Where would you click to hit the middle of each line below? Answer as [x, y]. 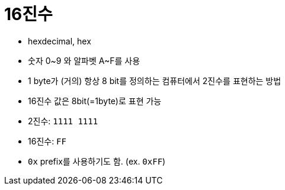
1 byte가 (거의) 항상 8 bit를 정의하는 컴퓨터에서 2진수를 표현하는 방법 [155, 80]
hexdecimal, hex [60, 41]
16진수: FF [47, 141]
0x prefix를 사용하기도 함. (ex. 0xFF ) [97, 161]
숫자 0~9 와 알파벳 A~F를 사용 [84, 60]
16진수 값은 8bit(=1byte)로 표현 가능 [95, 101]
